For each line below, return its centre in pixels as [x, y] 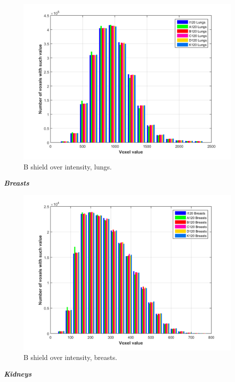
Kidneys [18, 373]
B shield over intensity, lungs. [68, 166]
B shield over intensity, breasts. [70, 357]
